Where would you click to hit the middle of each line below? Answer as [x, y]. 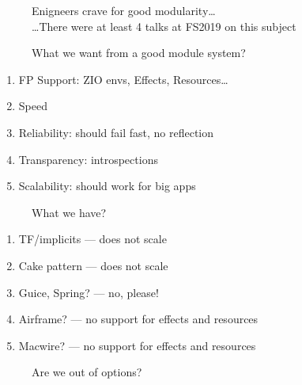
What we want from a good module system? [139, 53]
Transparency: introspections [88, 159]
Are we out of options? [87, 372]
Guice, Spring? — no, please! [89, 292]
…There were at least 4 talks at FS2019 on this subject [164, 26]
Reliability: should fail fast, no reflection [116, 132]
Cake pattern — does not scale [93, 265]
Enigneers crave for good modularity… [124, 10]
